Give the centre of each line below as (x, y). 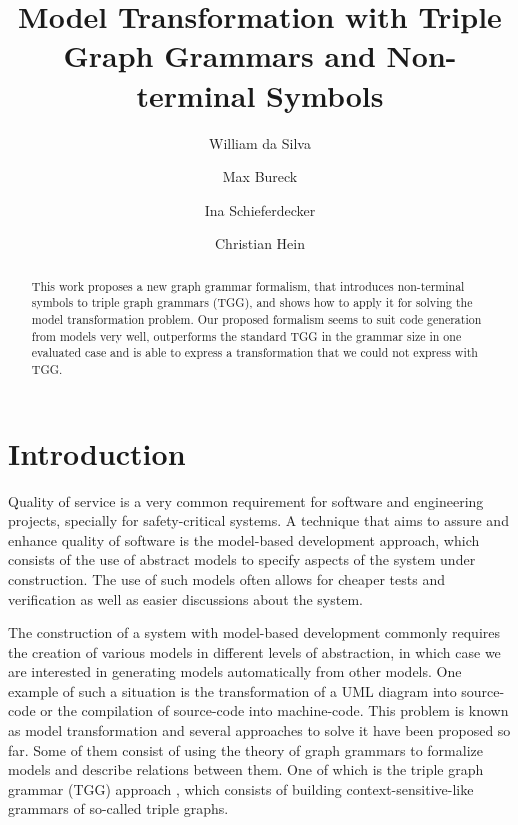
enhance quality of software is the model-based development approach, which (244, 539)
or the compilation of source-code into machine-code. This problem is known (274, 710)
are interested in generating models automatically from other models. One (235, 671)
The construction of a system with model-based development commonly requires (254, 632)
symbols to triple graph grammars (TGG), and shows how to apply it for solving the (252, 302)
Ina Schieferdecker (260, 209)
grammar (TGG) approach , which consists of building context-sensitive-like (241, 788)
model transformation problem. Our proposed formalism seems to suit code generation (256, 318)
